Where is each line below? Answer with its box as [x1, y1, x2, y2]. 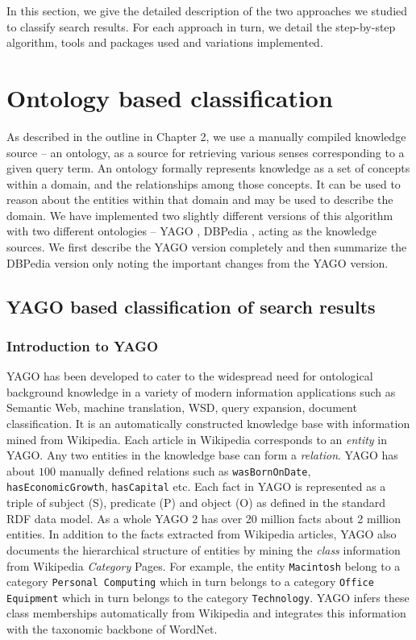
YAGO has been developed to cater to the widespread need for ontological [6, 368, 373, 384]
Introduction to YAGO [6, 335, 159, 355]
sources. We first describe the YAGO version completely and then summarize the [6, 239, 407, 256]
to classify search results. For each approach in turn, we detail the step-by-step [6, 18, 396, 35]
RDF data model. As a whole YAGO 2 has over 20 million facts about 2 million [6, 509, 401, 526]
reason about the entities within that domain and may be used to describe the [6, 191, 393, 208]
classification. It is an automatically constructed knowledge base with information [6, 415, 410, 432]
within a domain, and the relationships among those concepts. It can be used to [6, 175, 401, 192]
